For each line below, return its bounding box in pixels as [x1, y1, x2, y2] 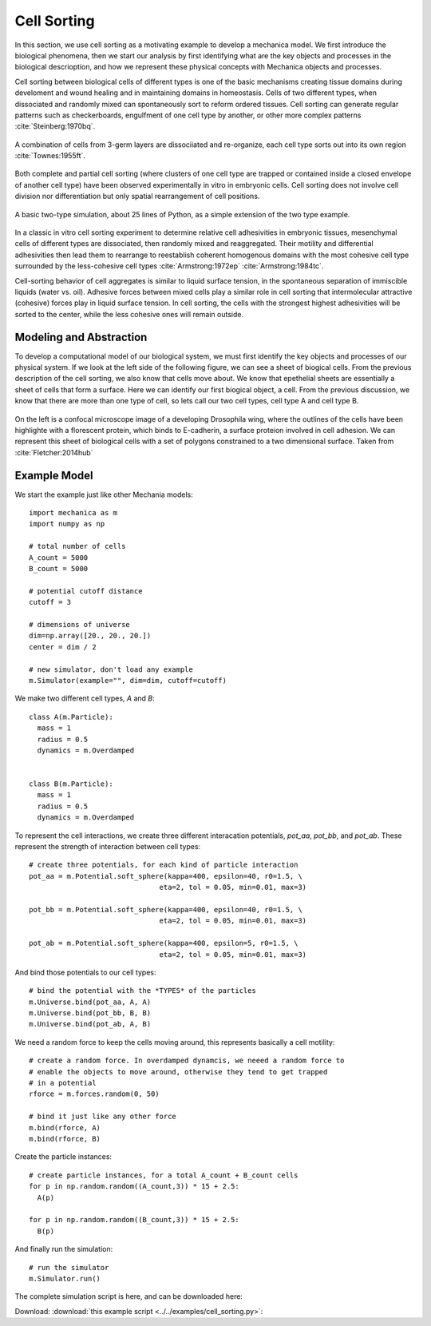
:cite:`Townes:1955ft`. [14, 151, 85, 161]
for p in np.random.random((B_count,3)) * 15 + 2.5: [29, 1215, 239, 1225]
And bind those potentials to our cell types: [14, 967, 156, 977]
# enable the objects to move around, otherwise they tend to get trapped [29, 1067, 328, 1076]
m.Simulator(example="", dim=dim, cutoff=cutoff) [29, 676, 227, 685]
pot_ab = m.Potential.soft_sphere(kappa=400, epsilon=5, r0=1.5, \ [29, 939, 299, 948]
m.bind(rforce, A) [29, 1123, 101, 1132]
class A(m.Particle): [29, 712, 113, 721]
